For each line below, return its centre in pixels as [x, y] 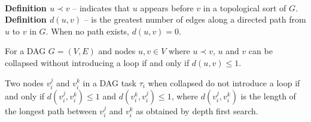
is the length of [268, 96]
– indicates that [101, 7]
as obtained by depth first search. [197, 110]
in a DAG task [109, 82]
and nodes [117, 51]
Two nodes [25, 82]
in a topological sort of [245, 7]
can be [260, 51]
